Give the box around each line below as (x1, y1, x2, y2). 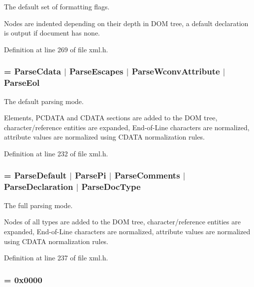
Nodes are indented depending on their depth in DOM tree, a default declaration (4, 18, 249, 28)
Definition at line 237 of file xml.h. (4, 252, 108, 263)
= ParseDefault (4, 169, 67, 181)
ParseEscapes (69, 65, 124, 77)
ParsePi (75, 169, 106, 181)
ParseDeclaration (4, 180, 73, 193)
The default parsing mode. (4, 96, 84, 106)
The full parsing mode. (4, 200, 73, 210)
